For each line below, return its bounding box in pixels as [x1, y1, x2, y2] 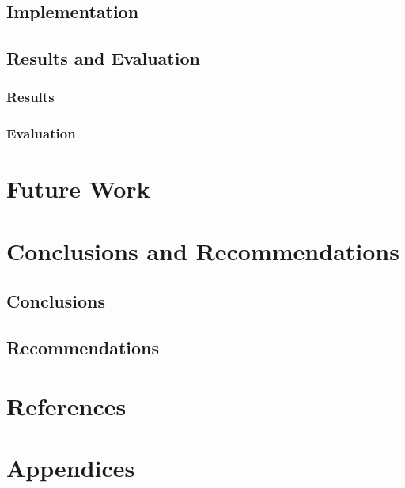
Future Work [6, 172, 150, 205]
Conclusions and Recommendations [6, 234, 399, 267]
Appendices [6, 452, 135, 484]
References [6, 389, 127, 422]
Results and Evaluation [6, 46, 200, 70]
